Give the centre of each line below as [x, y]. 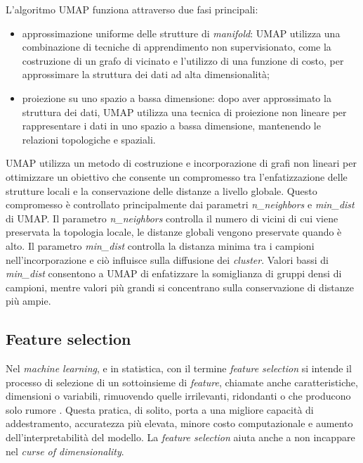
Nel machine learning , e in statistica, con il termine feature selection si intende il [179, 368]
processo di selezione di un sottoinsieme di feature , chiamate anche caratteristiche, [182, 382]
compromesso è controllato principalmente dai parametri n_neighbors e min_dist [180, 204]
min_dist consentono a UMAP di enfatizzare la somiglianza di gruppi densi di [174, 273]
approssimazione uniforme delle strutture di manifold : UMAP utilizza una [181, 33]
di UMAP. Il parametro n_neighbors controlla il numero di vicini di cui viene [172, 218]
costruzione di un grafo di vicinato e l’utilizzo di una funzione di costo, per [183, 60]
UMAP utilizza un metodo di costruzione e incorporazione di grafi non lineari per [181, 163]
